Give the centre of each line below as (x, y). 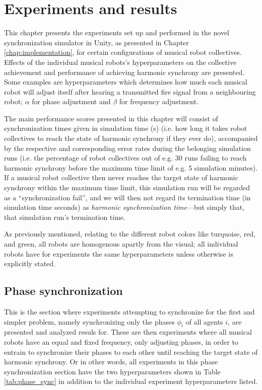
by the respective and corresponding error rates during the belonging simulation (127, 148)
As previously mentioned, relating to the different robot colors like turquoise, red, (130, 234)
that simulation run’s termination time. (65, 217)
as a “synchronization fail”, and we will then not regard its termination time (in (127, 197)
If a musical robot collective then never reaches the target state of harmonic (121, 177)
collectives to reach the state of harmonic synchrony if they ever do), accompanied (131, 138)
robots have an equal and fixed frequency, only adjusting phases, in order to (121, 341)
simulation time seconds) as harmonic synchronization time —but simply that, (124, 207)
